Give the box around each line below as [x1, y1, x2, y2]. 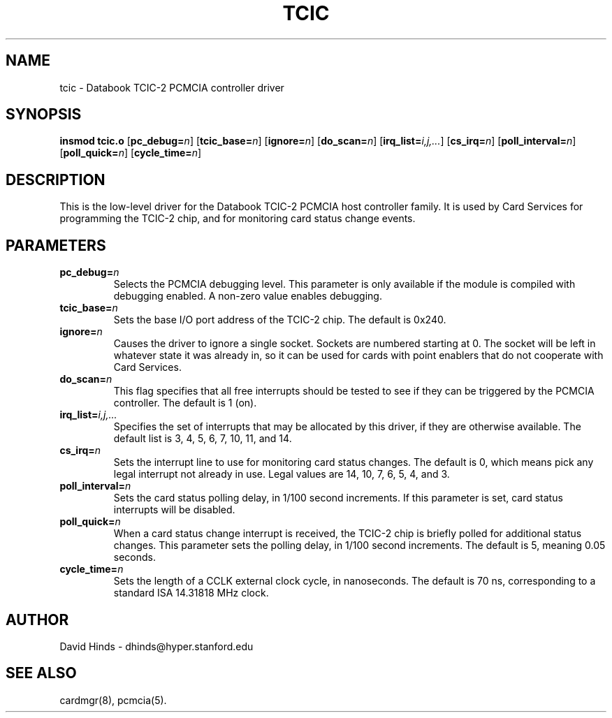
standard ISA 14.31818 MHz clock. [113, 587, 269, 599]
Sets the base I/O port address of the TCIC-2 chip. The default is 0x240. [113, 314, 446, 326]
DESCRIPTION [6, 170, 105, 189]
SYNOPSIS [6, 105, 82, 124]
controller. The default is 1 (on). [113, 397, 257, 409]
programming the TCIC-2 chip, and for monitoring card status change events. [59, 212, 416, 225]
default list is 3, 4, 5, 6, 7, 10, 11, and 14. [113, 432, 292, 445]
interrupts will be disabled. [113, 504, 235, 516]
